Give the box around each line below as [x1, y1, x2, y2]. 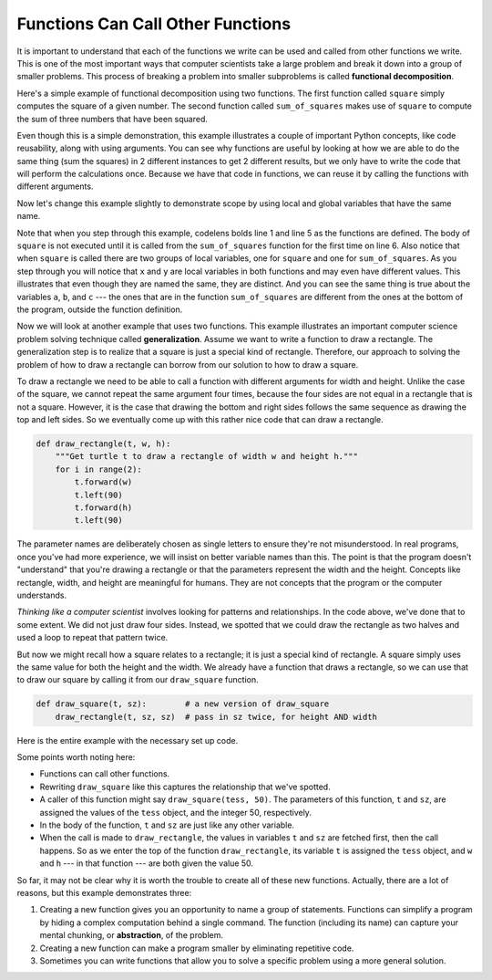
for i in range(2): [55, 464, 143, 474]
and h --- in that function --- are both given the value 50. [39, 858, 254, 869]
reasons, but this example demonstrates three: [16, 887, 192, 898]
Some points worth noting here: [16, 752, 136, 763]
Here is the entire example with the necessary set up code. [16, 735, 239, 745]
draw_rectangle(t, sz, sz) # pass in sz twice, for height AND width [55, 712, 378, 722]
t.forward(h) [74, 503, 133, 513]
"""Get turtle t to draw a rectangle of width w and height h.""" [55, 452, 359, 462]
